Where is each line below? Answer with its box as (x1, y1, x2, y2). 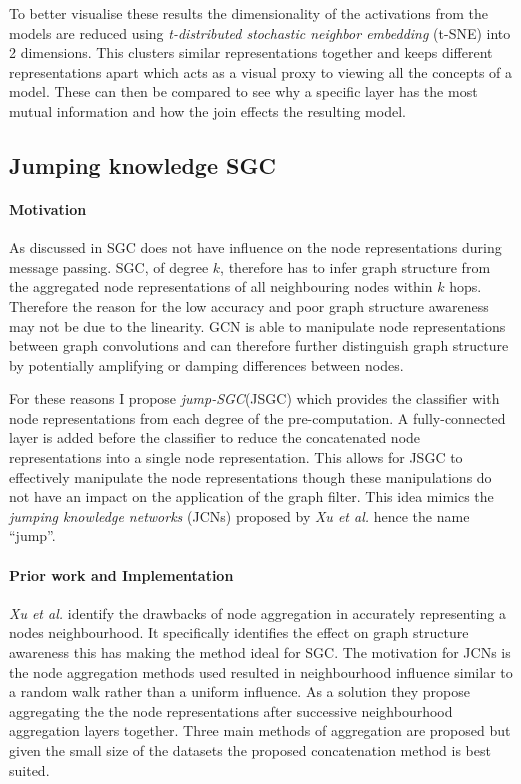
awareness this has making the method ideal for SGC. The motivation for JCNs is (9, 642, 511, 663)
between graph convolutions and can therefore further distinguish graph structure (9, 335, 509, 356)
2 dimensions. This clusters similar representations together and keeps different (9, 42, 493, 63)
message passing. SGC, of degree (9, 256, 209, 277)
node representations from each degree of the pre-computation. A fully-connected (9, 407, 506, 428)
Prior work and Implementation (9, 564, 234, 585)
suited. (9, 759, 50, 780)
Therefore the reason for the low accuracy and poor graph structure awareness (9, 295, 489, 316)
